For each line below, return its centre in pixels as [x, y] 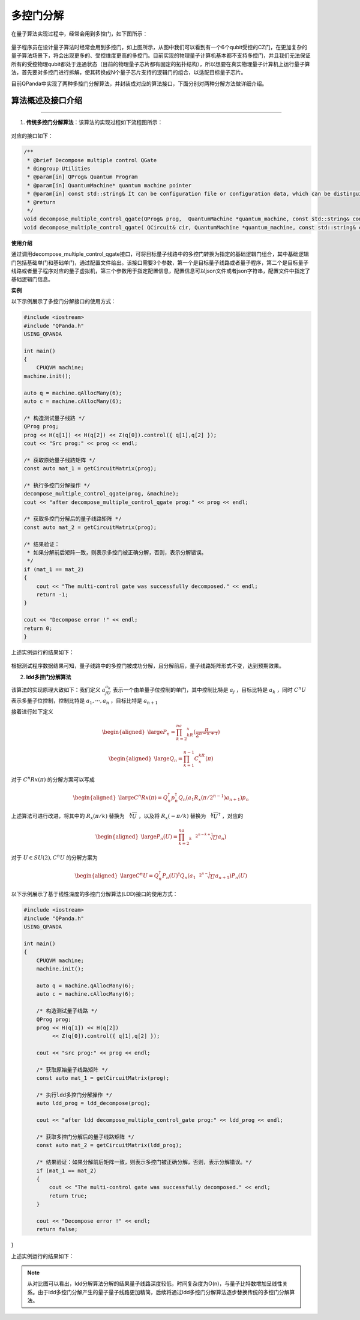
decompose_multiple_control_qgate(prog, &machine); [101, 494]
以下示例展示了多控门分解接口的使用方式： [64, 301]
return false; [57, 1229]
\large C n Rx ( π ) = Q [143, 797]
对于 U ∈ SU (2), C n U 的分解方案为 [55, 857]
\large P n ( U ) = [159, 837]
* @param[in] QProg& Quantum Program [82, 177]
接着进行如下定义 [32, 712]
